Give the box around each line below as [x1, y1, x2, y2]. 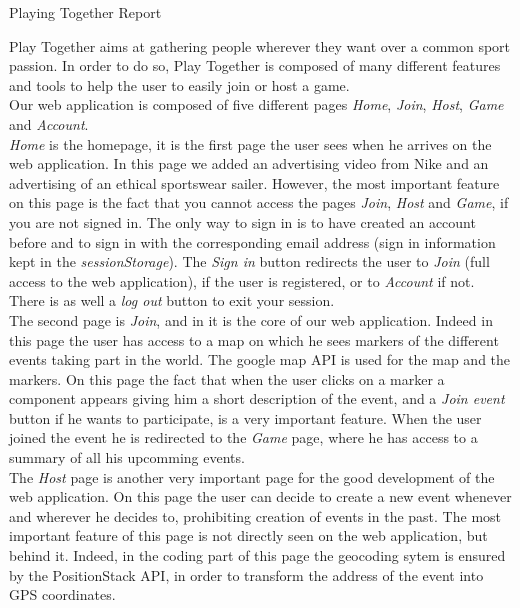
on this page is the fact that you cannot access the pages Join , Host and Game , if [9, 192, 509, 213]
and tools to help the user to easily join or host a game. [9, 74, 350, 95]
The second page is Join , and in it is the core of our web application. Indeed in [9, 309, 493, 330]
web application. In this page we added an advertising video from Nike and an [9, 153, 489, 174]
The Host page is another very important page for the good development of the [9, 466, 495, 487]
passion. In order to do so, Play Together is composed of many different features [9, 55, 501, 76]
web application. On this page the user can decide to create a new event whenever [9, 486, 512, 507]
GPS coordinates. [9, 584, 116, 605]
